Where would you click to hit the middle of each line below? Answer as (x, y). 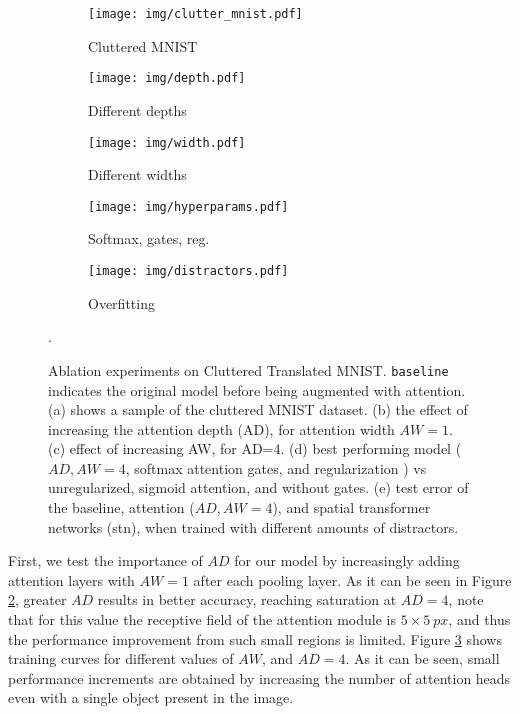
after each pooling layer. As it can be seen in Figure (352, 579)
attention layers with (71, 579)
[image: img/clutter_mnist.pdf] (195, 14)
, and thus (479, 619)
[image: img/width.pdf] (167, 142)
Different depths (137, 109)
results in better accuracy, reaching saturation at (247, 599)
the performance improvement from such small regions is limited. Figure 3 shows (255, 638)
